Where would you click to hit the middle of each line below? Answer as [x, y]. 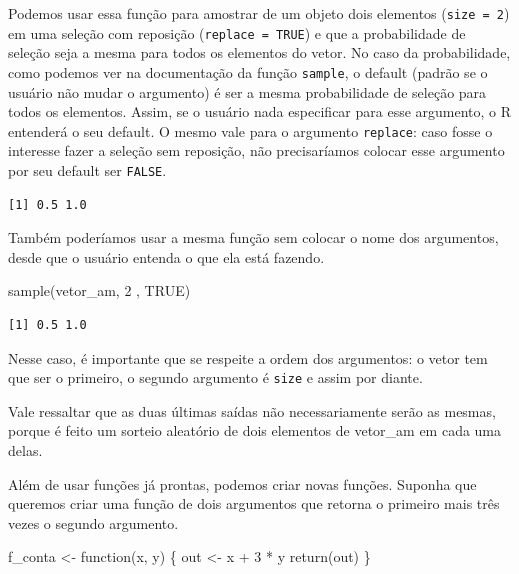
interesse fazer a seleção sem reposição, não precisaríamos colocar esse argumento [256, 150]
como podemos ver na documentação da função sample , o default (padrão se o [248, 71]
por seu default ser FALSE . [87, 170]
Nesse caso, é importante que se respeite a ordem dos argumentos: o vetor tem [248, 357]
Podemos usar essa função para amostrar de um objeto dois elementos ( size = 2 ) [259, 13]
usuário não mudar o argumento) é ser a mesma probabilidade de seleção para [247, 91]
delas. [25, 450]
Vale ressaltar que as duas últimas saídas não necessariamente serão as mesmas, [252, 410]
